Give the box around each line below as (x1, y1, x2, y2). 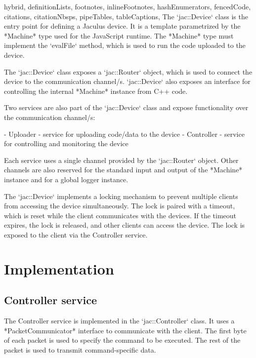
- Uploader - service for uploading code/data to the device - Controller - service (4, 128, 245, 139)
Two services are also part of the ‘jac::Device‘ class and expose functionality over (4, 102, 249, 113)
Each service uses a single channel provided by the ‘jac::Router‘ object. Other (4, 155, 239, 165)
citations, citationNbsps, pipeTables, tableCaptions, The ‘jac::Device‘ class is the (4, 11, 248, 21)
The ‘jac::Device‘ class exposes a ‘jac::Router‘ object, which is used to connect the (4, 66, 253, 77)
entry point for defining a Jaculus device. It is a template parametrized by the (4, 21, 241, 31)
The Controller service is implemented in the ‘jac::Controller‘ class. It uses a (4, 316, 235, 326)
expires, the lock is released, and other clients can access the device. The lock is (4, 220, 245, 230)
